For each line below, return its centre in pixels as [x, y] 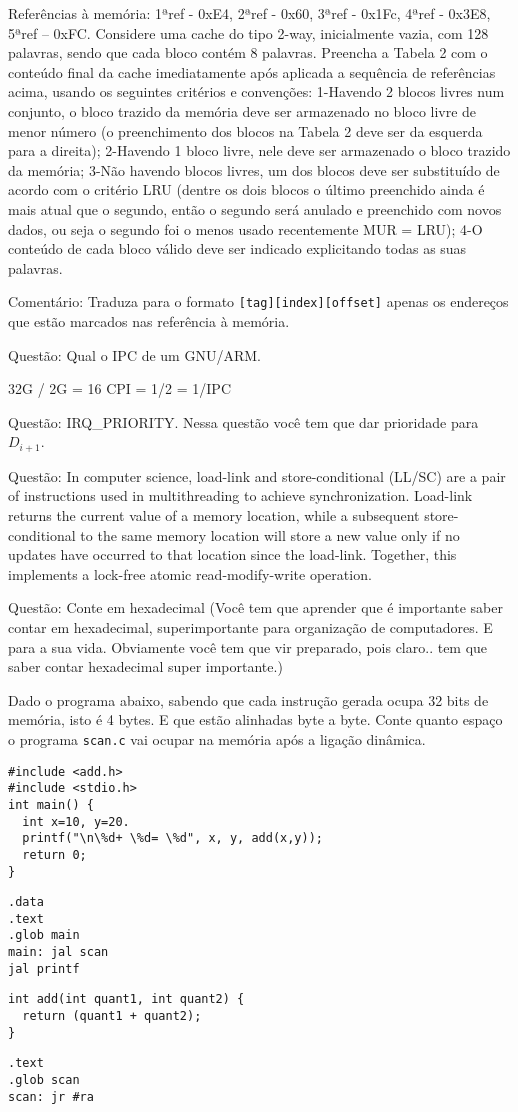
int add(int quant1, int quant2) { [126, 999]
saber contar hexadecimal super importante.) [145, 666]
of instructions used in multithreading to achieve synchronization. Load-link [240, 495]
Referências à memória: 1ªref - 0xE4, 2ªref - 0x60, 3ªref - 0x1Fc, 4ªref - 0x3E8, [249, 13]
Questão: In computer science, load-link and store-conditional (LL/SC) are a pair [257, 475]
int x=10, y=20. [76, 821]
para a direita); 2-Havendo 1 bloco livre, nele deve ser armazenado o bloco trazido [259, 150]
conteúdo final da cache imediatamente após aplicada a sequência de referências [252, 71]
